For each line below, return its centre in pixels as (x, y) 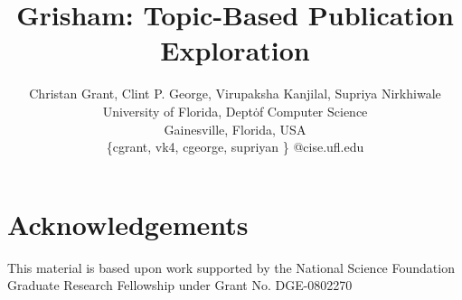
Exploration (235, 50)
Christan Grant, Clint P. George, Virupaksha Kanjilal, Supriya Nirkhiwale (235, 94)
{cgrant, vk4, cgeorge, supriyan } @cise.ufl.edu (235, 147)
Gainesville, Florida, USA (235, 129)
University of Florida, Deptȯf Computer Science (235, 111)
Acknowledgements (128, 224)
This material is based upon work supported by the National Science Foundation (231, 267)
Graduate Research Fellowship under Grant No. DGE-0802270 (180, 285)
